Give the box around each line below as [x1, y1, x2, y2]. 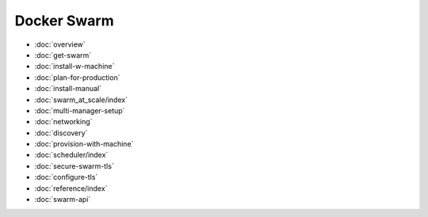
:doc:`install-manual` [34, 84, 102, 93]
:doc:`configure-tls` [34, 173, 98, 182]
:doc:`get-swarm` [34, 50, 92, 59]
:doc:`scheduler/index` [34, 150, 109, 160]
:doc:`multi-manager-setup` [34, 105, 125, 115]
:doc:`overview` [34, 40, 86, 49]
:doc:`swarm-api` [34, 195, 91, 204]
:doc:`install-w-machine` [34, 62, 115, 71]
